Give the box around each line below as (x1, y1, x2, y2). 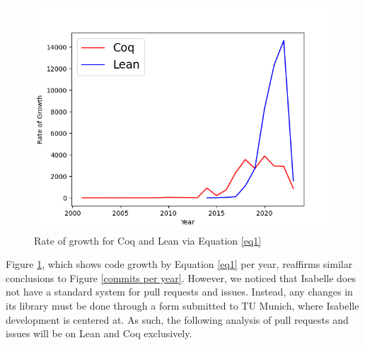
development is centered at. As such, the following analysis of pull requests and (6, 312, 349, 327)
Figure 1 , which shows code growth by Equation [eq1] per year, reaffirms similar (6, 257, 353, 271)
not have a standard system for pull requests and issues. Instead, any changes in (6, 284, 353, 299)
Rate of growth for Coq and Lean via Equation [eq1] (34, 233, 262, 247)
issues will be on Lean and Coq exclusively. (6, 326, 192, 341)
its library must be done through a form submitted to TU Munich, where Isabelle (6, 298, 359, 312)
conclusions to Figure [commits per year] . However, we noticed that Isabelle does (6, 270, 356, 285)
